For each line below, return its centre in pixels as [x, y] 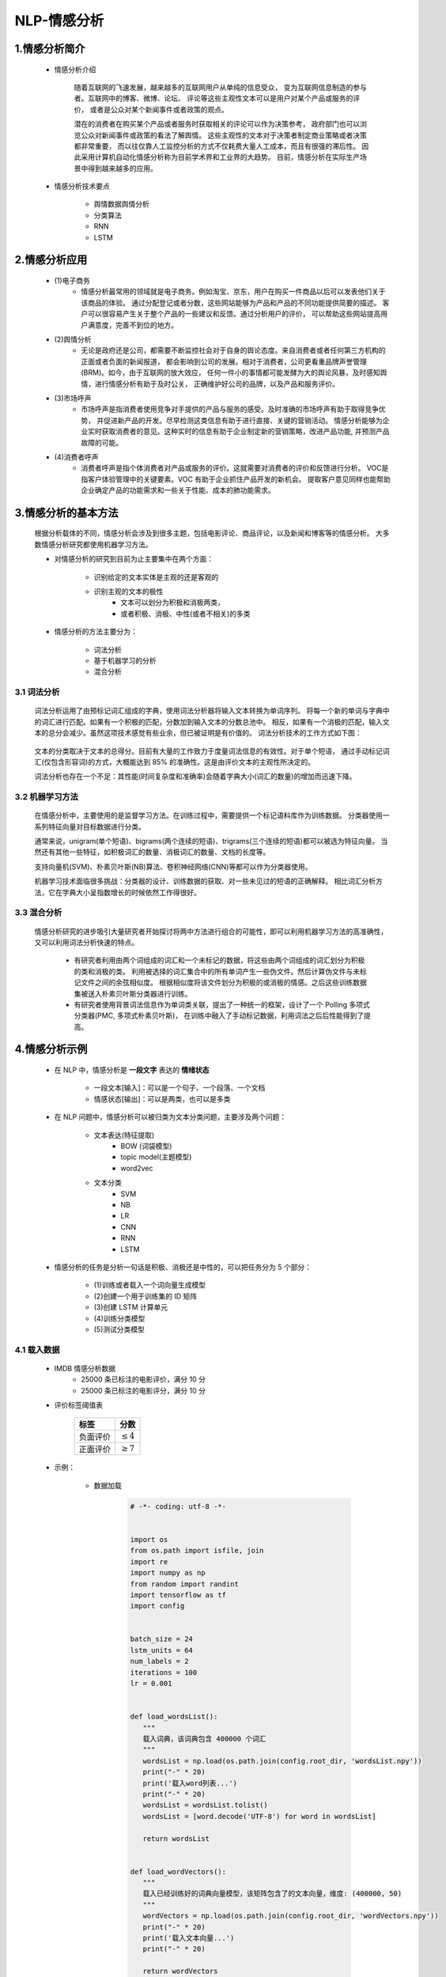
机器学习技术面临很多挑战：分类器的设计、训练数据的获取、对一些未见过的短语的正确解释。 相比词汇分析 [205, 881]
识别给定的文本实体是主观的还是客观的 [156, 576]
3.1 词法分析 [37, 692]
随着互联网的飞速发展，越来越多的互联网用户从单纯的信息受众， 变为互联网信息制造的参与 [220, 87]
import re [149, 1561]
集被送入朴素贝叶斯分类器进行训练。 [133, 993]
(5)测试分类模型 [119, 1329]
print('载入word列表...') [190, 1783]
